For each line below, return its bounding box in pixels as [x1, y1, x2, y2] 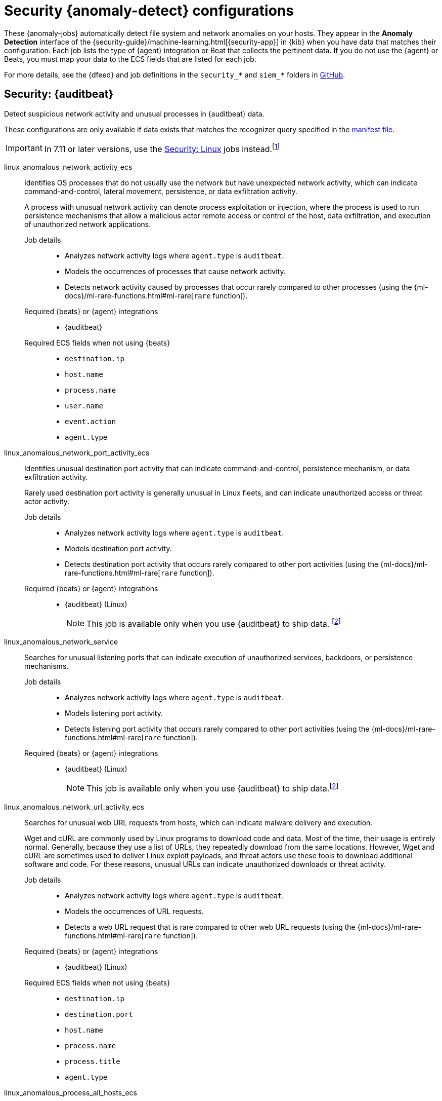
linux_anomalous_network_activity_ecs [4, 162, 132, 171]
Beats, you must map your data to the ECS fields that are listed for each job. [4, 54, 256, 63]
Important [6, 143, 42, 154]
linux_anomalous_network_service [4, 637, 118, 647]
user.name [65, 401, 103, 410]
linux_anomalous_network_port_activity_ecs [4, 448, 150, 457]
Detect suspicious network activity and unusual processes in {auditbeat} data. [4, 109, 264, 118]
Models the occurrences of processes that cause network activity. [65, 267, 286, 276]
